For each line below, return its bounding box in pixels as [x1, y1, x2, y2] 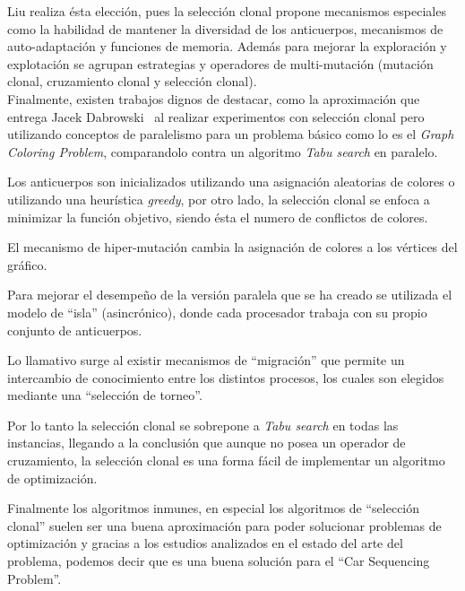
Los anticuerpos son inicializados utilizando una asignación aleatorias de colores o [7, 172, 455, 191]
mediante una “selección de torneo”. [7, 386, 202, 404]
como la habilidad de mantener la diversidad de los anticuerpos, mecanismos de [7, 19, 443, 38]
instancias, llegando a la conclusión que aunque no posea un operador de [7, 433, 406, 452]
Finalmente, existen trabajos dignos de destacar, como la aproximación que [7, 89, 420, 108]
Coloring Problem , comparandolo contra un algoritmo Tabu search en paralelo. [7, 142, 438, 161]
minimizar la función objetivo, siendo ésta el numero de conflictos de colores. [7, 207, 428, 226]
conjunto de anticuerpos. [7, 320, 142, 339]
